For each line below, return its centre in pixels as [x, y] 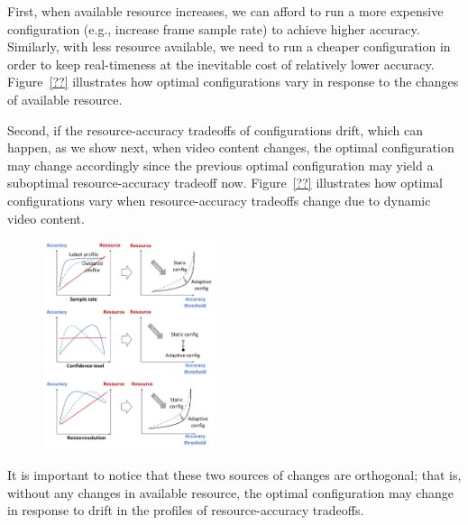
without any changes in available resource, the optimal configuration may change [230, 492]
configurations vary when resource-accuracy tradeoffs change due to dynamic [219, 200]
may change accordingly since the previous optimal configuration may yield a [220, 165]
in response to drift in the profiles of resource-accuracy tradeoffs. [186, 510]
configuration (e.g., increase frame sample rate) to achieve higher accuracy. [214, 28]
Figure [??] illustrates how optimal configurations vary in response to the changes [233, 82]
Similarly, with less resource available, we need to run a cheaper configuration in [229, 46]
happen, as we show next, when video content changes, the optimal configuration [231, 147]
